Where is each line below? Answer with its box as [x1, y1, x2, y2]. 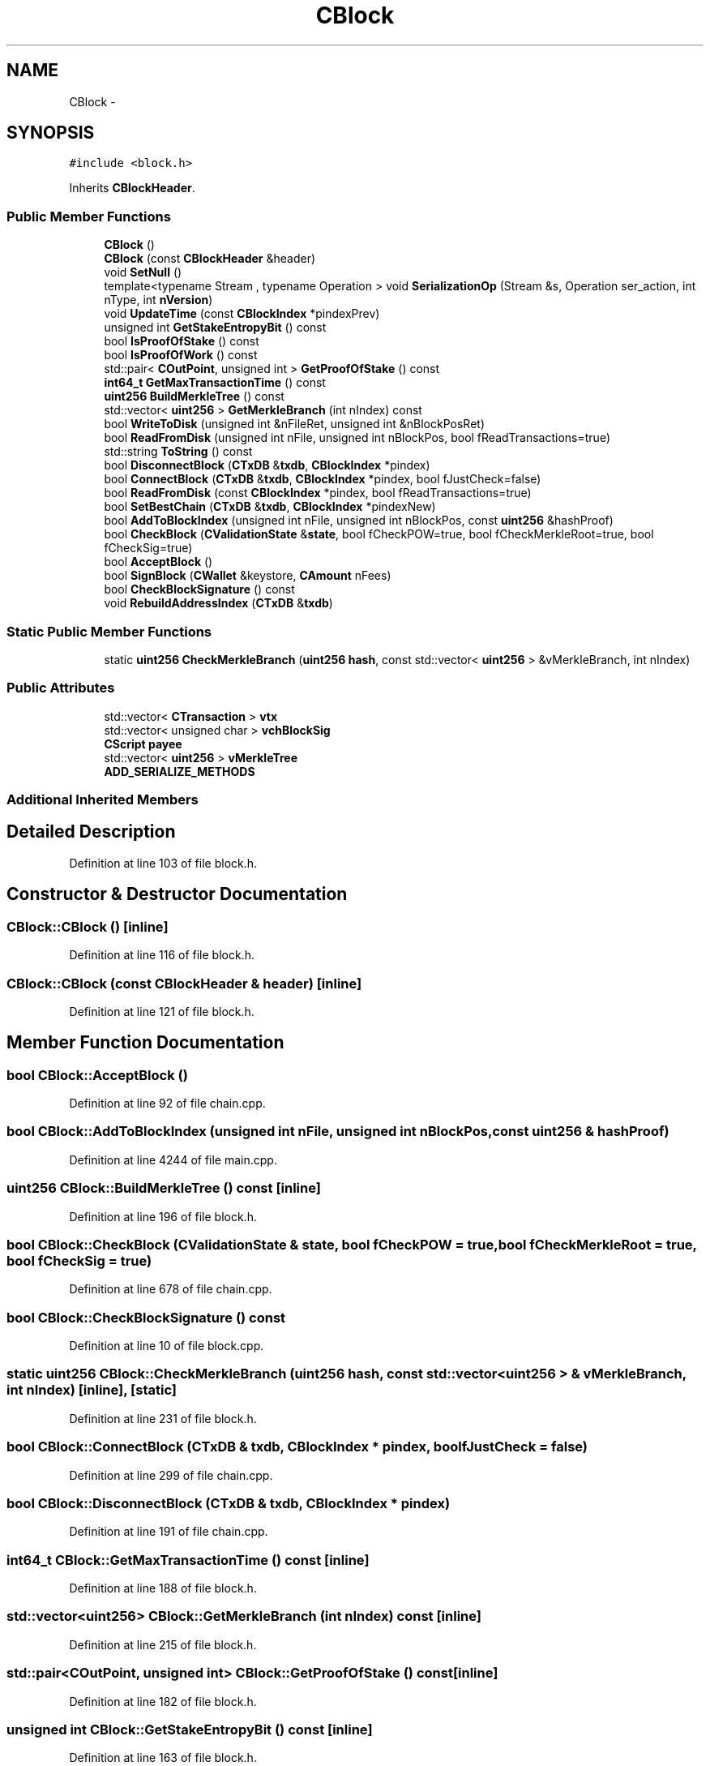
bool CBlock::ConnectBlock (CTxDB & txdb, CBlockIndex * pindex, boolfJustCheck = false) [6, 1438, 588, 1455]
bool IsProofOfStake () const [104, 334, 259, 349]
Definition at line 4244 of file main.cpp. [69, 1152, 277, 1167]
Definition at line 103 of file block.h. [69, 855, 258, 870]
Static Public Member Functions [6, 623, 212, 640]
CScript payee [104, 736, 182, 751]
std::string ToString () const [104, 444, 253, 459]
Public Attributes [6, 679, 115, 697]
